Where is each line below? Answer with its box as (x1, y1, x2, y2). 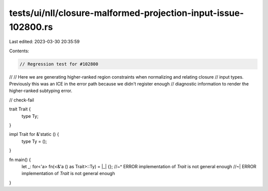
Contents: (9, 48, 29, 54)
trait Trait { (9, 106, 31, 112)
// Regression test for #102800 (19, 61, 99, 67)
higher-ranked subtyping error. (9, 88, 72, 94)
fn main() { (9, 157, 31, 163)
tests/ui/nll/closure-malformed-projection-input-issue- (9, 7, 244, 18)
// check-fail (9, 97, 34, 103)
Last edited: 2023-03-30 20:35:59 (9, 39, 80, 45)
